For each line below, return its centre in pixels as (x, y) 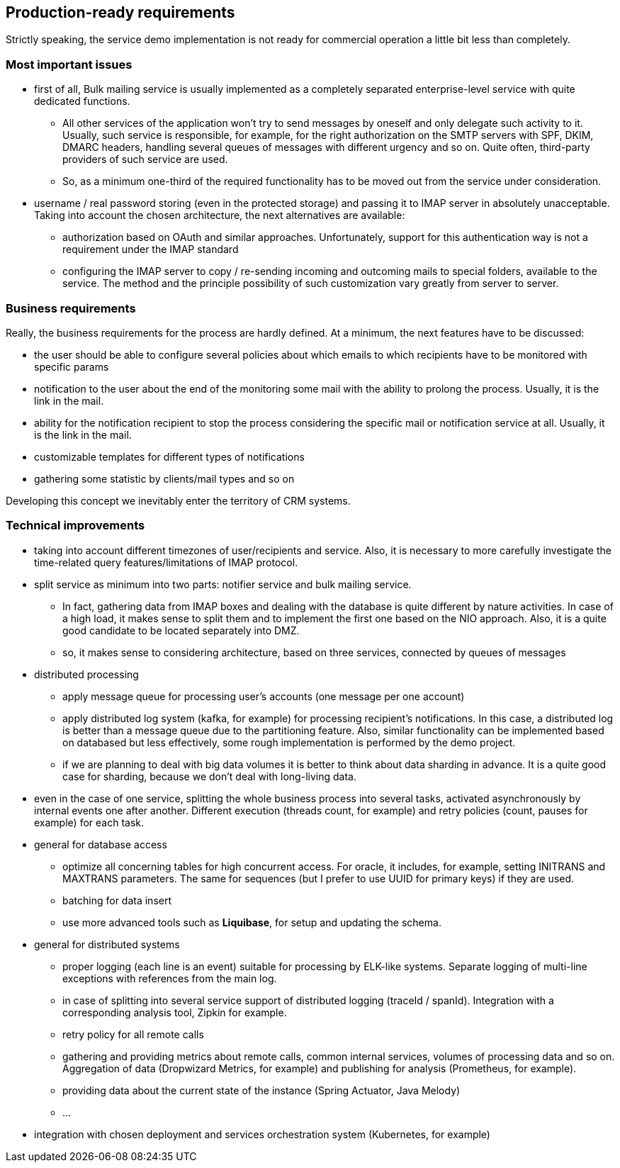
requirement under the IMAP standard (151, 249)
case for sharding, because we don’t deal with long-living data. (209, 776)
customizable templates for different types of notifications (169, 456)
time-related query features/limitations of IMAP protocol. (166, 562)
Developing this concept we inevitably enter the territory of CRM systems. (178, 500)
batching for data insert (117, 900)
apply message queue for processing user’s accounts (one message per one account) (264, 696)
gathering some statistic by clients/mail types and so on (164, 478)
